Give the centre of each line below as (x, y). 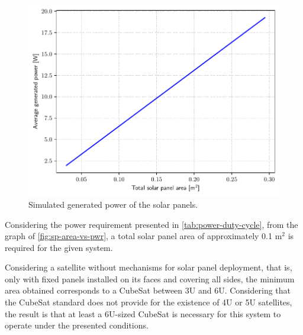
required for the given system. (59, 247)
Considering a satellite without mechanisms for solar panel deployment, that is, (149, 267)
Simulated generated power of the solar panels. (113, 204)
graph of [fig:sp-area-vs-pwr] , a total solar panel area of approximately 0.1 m (144, 236)
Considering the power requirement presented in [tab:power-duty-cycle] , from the (151, 224)
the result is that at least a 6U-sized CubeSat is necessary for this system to (143, 313)
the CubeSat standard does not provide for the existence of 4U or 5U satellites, (149, 302)
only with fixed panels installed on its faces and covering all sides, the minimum (150, 278)
